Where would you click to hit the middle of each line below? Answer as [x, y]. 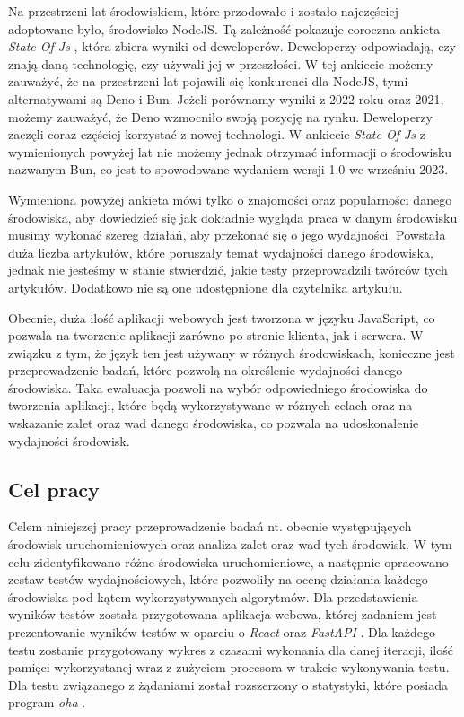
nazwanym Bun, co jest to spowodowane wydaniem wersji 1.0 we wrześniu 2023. [228, 169]
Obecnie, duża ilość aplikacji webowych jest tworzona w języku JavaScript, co [222, 317]
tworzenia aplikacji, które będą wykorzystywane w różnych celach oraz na [210, 405]
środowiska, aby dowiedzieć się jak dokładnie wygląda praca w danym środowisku [233, 217]
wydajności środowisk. [69, 440]
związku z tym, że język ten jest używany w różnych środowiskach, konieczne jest [232, 352]
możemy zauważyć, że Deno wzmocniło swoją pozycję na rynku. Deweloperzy [221, 116]
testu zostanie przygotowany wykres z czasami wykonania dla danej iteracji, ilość [231, 649]
